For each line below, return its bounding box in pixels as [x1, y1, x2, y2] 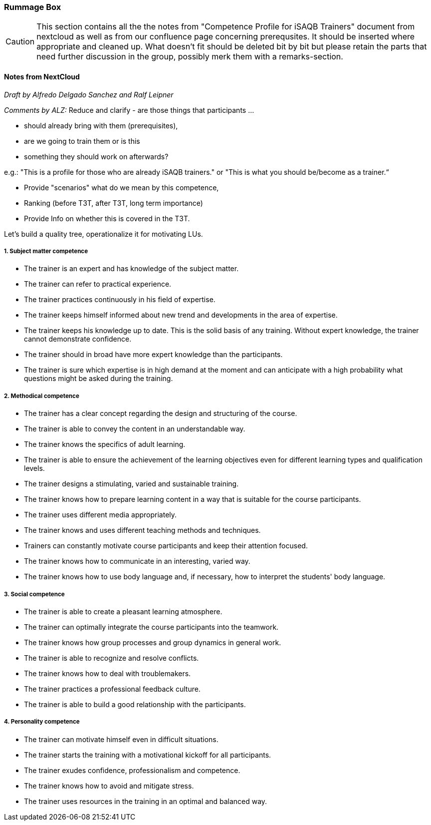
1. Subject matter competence [4, 247, 88, 255]
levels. [24, 464, 45, 473]
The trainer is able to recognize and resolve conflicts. [24, 653, 199, 662]
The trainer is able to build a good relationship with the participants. [24, 700, 246, 709]
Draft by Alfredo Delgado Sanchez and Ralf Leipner [4, 90, 174, 99]
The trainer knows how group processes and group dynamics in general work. [24, 638, 281, 647]
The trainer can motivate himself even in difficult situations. [24, 735, 218, 744]
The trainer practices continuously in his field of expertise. [24, 295, 215, 304]
